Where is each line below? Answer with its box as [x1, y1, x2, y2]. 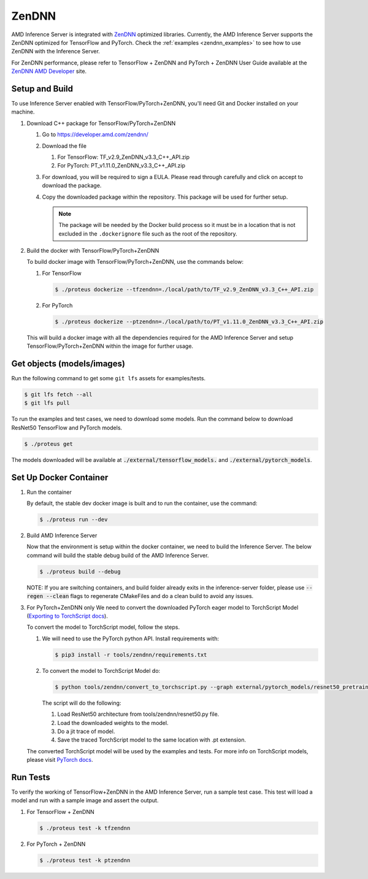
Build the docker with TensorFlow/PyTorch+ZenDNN [26, 247, 159, 255]
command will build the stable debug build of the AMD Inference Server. [26, 551, 209, 559]
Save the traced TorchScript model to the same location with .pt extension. [57, 736, 247, 743]
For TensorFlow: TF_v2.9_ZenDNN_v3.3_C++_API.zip [57, 153, 190, 161]
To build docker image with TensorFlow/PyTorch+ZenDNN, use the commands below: [26, 258, 244, 266]
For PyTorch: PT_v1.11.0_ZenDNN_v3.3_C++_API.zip [57, 162, 186, 169]
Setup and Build [11, 83, 74, 94]
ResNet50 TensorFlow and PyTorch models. [11, 424, 123, 431]
